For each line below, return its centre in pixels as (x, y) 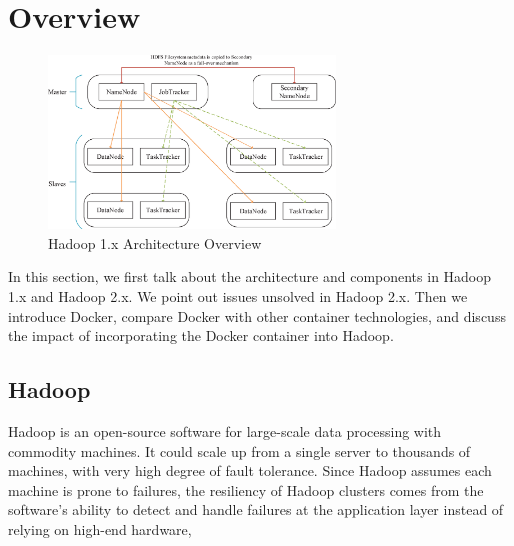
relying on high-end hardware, (100, 528)
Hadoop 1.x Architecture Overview (155, 242)
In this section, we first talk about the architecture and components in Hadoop (250, 276)
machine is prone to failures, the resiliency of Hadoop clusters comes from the (246, 489)
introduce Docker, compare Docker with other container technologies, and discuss (257, 315)
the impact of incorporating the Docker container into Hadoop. (201, 335)
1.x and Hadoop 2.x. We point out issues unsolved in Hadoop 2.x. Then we (238, 296)
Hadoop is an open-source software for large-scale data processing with (225, 430)
